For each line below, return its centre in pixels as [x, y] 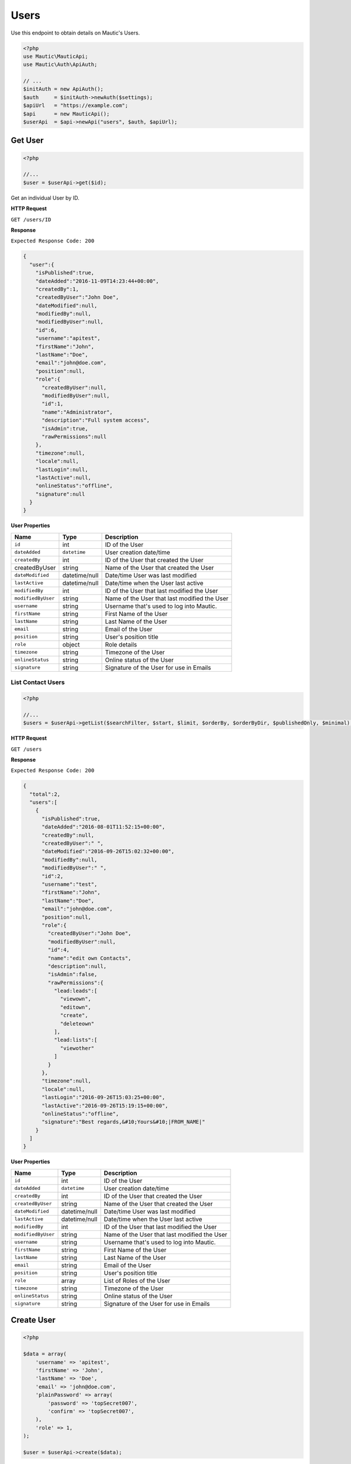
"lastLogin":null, [62, 469]
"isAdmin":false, [73, 974]
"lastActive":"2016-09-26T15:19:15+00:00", [105, 1106]
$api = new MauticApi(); [66, 114]
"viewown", [76, 999]
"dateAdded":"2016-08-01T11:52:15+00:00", [104, 827]
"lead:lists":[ [75, 1040]
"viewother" [77, 1048]
